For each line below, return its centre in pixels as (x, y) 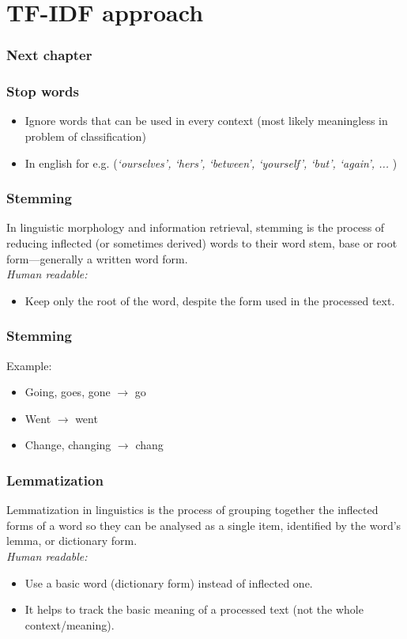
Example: (29, 365)
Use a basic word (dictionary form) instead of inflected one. (169, 582)
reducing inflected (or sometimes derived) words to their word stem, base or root (202, 243)
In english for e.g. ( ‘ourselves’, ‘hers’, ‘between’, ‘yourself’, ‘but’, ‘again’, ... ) (211, 163)
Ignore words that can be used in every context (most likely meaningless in (206, 121)
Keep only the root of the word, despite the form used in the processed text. (210, 300)
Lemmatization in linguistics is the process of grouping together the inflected (192, 510)
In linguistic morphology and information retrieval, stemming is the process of (196, 227)
